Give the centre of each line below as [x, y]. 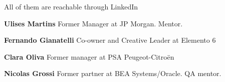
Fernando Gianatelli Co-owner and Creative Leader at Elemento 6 [110, 40]
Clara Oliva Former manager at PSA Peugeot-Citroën [89, 56]
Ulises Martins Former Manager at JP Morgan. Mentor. [93, 23]
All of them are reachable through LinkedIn [71, 6]
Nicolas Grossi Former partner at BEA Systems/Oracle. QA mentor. [113, 73]
